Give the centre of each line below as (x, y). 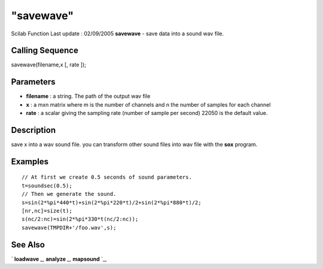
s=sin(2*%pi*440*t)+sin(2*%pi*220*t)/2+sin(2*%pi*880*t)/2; (112, 202)
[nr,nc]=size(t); (47, 211)
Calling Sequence (45, 51)
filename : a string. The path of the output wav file (88, 96)
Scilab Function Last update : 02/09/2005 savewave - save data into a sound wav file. (118, 34)
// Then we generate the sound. (69, 194)
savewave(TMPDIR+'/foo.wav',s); (69, 227)
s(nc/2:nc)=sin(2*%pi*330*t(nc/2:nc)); (80, 219)
